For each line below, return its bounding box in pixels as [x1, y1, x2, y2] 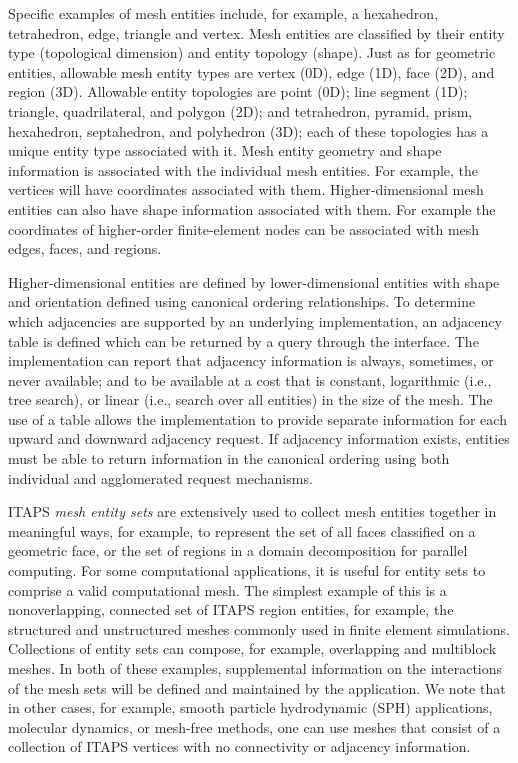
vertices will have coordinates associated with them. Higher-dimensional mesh [8, 179, 484, 200]
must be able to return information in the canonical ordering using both [8, 448, 450, 469]
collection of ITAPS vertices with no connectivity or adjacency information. [8, 736, 471, 757]
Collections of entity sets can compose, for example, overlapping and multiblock [8, 638, 497, 659]
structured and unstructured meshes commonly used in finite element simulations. [8, 618, 510, 639]
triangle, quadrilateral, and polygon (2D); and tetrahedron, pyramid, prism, [8, 100, 473, 121]
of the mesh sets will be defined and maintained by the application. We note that [8, 677, 506, 698]
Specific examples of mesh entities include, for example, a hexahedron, [8, 3, 439, 23]
